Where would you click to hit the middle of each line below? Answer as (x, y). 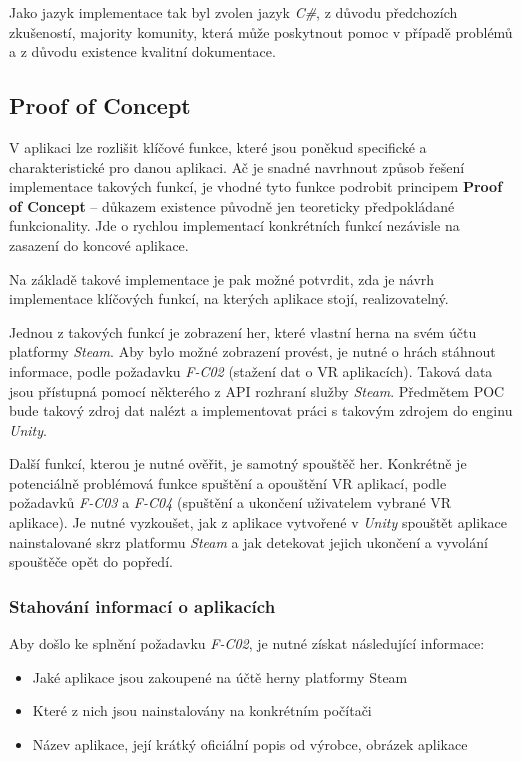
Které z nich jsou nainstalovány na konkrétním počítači (202, 710)
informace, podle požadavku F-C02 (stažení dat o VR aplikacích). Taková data (251, 370)
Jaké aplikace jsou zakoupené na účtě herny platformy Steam (220, 676)
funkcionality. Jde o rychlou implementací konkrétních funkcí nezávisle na (234, 225)
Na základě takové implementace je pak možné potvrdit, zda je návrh (222, 278)
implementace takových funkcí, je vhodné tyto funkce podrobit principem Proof (256, 186)
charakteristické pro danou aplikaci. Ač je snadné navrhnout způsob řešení (237, 166)
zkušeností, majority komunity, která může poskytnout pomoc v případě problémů (261, 31)
